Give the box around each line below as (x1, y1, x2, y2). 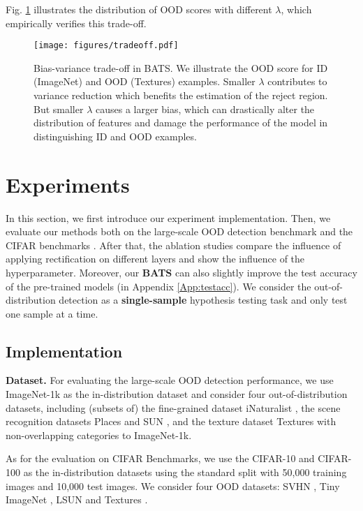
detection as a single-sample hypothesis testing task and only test (59, 292, 348, 307)
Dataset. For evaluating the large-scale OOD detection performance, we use (6, 373, 334, 387)
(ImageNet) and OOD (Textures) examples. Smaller (34, 74, 255, 89)
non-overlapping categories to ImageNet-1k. (6, 427, 192, 442)
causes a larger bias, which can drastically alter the (95, 101, 315, 116)
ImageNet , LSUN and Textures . (6, 492, 148, 507)
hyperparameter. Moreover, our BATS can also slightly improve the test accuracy (6, 265, 357, 279)
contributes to (267, 74, 327, 89)
